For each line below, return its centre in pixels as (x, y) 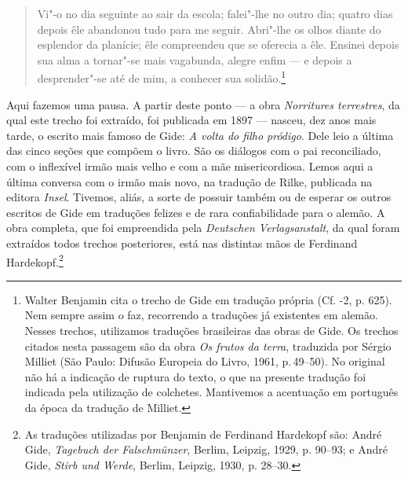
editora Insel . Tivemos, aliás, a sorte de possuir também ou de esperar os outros (199, 197)
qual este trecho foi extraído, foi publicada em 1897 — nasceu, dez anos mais (191, 120)
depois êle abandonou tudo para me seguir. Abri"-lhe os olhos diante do (209, 29)
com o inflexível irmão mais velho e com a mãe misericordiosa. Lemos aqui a (190, 166)
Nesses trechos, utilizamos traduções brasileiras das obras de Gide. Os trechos (211, 330)
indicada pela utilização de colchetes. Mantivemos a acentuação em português (211, 392)
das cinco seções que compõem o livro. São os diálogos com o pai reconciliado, (194, 151)
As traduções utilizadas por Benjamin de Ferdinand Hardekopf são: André (203, 434)
